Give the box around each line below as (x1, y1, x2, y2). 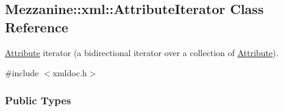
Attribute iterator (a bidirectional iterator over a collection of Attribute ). (5, 46, 279, 59)
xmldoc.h (52, 66, 87, 79)
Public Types (5, 92, 71, 107)
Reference (5, 17, 68, 36)
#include (5, 66, 39, 79)
